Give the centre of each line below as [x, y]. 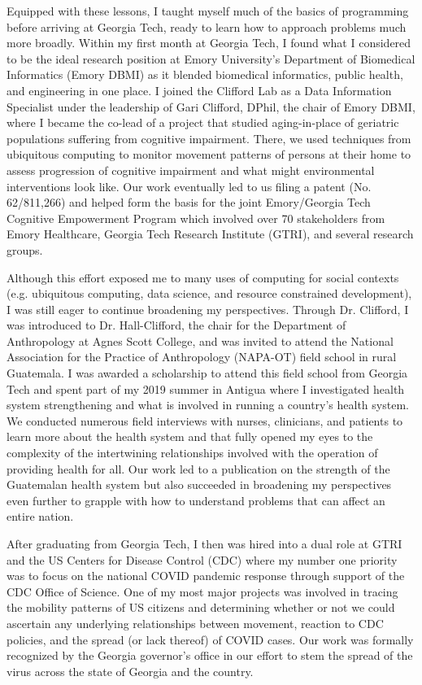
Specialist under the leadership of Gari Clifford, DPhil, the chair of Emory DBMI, [211, 106]
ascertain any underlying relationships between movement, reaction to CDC [195, 623]
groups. [25, 249]
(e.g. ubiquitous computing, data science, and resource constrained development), [209, 293]
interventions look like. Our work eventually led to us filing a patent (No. [189, 186]
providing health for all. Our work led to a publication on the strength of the [198, 468]
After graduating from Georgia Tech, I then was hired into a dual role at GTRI [204, 543]
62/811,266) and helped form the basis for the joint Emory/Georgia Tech [189, 202]
